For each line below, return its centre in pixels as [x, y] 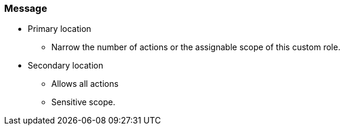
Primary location [60, 29]
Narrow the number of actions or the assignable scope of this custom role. [196, 47]
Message [26, 8]
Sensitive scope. [83, 102]
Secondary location [65, 66]
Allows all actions [85, 84]
